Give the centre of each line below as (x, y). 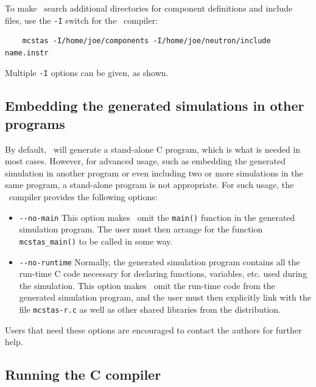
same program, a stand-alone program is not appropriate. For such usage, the (149, 185)
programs (35, 123)
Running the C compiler (83, 375)
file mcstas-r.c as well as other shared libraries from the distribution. (150, 309)
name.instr (27, 53)
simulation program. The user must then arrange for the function (141, 229)
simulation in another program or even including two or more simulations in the (154, 173)
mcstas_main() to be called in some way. (96, 241)
